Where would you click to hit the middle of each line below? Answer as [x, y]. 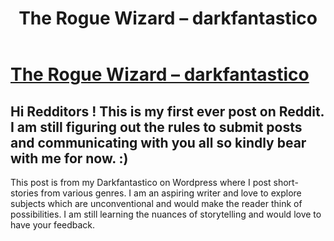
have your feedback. [53, 225]
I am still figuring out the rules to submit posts [156, 127]
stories [24, 193]
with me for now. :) [69, 158]
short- [286, 182]
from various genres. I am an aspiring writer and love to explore [171, 193]
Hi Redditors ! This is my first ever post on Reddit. [167, 111]
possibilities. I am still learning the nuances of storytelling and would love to [166, 214]
